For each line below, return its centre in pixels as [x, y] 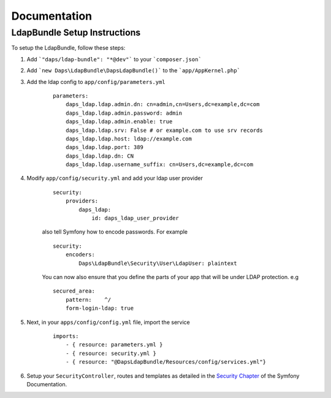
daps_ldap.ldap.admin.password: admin [124, 113]
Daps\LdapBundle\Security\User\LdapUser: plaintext [158, 263]
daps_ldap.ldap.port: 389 [105, 147]
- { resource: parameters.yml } [114, 345]
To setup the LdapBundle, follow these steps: [68, 48]
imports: [66, 336]
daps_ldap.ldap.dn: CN [100, 156]
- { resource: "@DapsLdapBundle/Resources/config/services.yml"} [166, 362]
